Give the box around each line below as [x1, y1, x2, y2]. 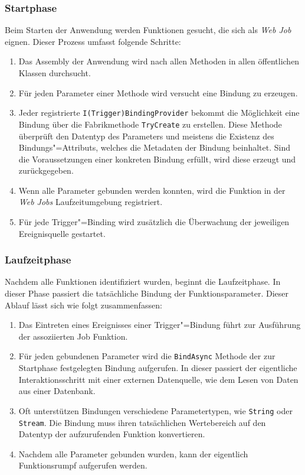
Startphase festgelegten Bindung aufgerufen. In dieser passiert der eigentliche [18, 362, 297, 374]
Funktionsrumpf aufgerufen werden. [18, 459, 147, 471]
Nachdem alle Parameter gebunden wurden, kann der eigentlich [18, 447, 248, 460]
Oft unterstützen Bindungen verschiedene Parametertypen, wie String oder [18, 404, 293, 417]
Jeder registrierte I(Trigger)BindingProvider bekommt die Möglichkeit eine [18, 106, 300, 119]
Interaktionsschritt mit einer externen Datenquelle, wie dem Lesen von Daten [18, 373, 299, 385]
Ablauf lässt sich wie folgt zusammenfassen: [5, 298, 162, 311]
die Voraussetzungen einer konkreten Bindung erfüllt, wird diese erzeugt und [18, 152, 296, 165]
